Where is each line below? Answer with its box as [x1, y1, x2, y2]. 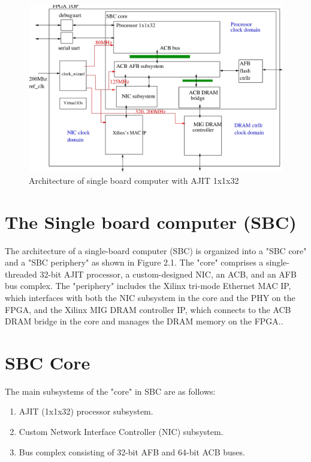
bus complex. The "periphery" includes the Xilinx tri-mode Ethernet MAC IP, [5, 279, 291, 292]
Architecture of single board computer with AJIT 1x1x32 [29, 174, 239, 186]
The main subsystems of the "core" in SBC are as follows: [5, 384, 216, 397]
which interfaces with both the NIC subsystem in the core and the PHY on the [5, 291, 295, 303]
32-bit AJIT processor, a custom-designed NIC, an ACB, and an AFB [40, 267, 297, 280]
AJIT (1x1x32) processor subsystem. [19, 405, 153, 418]
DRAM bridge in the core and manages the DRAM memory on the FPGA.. [5, 315, 283, 327]
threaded [5, 267, 37, 280]
